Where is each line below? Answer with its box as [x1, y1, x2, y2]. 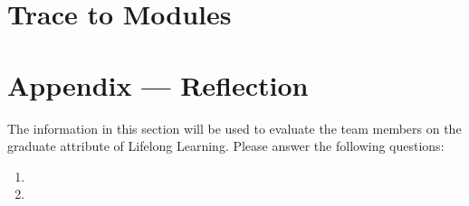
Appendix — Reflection [7, 66, 309, 103]
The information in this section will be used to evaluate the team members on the [7, 118, 462, 137]
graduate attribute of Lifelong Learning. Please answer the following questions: [7, 136, 445, 155]
